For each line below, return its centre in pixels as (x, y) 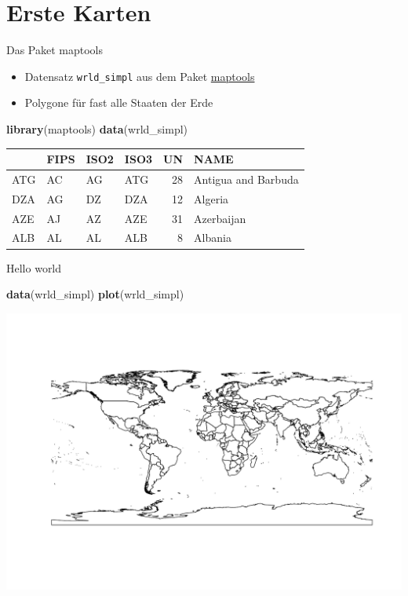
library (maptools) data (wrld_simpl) (97, 128)
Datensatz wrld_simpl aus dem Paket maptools (140, 76)
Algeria (211, 198)
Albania (213, 238)
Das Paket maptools (55, 50)
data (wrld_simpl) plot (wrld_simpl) (95, 294)
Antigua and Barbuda (246, 179)
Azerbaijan (220, 218)
